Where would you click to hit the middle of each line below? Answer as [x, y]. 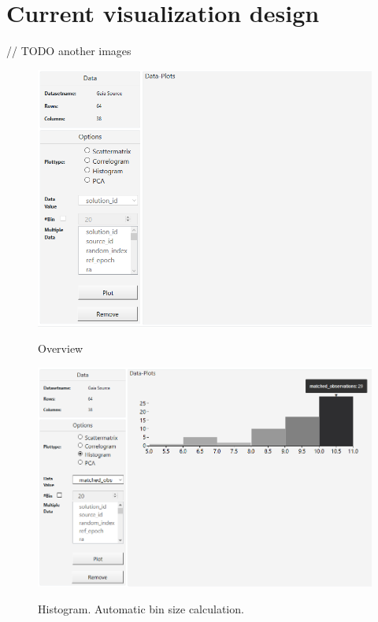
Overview [61, 348]
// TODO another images [69, 51]
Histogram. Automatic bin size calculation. [141, 608]
